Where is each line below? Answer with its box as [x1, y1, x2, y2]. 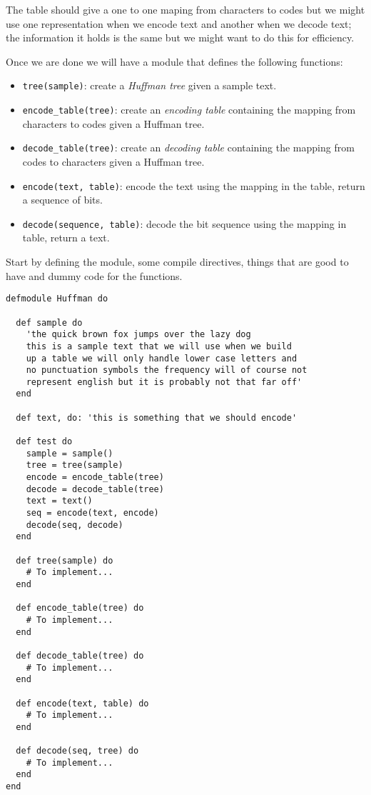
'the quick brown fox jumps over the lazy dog [26, 329, 251, 340]
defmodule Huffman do [6, 294, 108, 304]
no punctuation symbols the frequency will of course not [26, 365, 308, 376]
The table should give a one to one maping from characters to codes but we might [6, 2, 365, 16]
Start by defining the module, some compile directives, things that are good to [6, 254, 349, 269]
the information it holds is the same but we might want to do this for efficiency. [6, 30, 355, 45]
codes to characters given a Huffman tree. [22, 154, 205, 169]
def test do [16, 436, 73, 447]
